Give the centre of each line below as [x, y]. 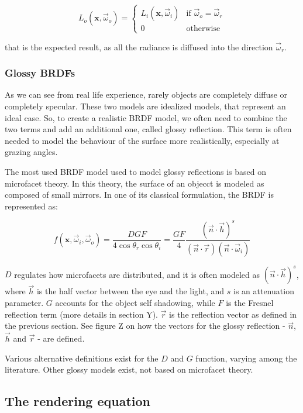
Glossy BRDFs [40, 73]
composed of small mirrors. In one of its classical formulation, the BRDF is [139, 195]
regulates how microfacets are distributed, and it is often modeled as [137, 274]
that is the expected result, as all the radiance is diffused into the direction [139, 47]
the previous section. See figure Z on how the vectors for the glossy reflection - [145, 326]
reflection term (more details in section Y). [81, 314]
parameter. [24, 302]
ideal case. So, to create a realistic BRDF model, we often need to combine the [146, 117]
